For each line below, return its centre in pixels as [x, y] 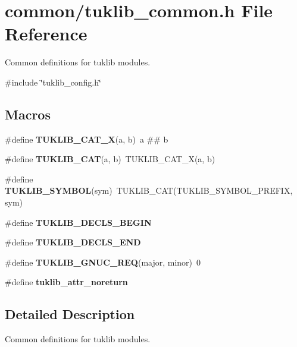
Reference [46, 34]
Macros [28, 114]
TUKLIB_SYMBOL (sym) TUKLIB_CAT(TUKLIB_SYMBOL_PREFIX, [149, 190]
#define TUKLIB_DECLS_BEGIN [78, 222]
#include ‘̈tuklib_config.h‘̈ [53, 82]
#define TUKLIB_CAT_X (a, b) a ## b [87, 139]
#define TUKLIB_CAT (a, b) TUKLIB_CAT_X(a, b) [110, 159]
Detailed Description [70, 314]
